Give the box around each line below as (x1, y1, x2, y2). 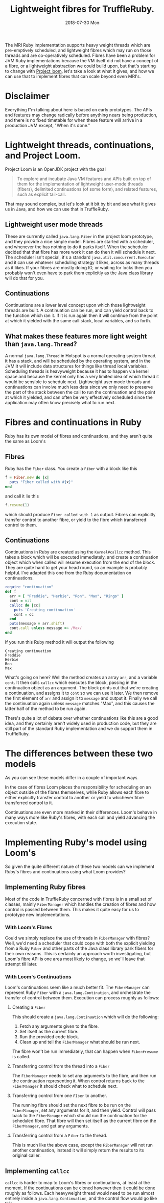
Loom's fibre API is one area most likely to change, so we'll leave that (5, 956, 145, 962)
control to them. (5, 522, 38, 528)
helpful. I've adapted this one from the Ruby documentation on (5, 570, 132, 576)
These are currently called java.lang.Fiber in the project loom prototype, (5, 233, 153, 239)
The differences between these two (5, 748, 153, 759)
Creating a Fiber (12, 1004, 46, 1010)
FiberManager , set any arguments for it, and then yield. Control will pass (12, 1107, 156, 1113)
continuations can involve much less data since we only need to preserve (5, 384, 153, 390)
